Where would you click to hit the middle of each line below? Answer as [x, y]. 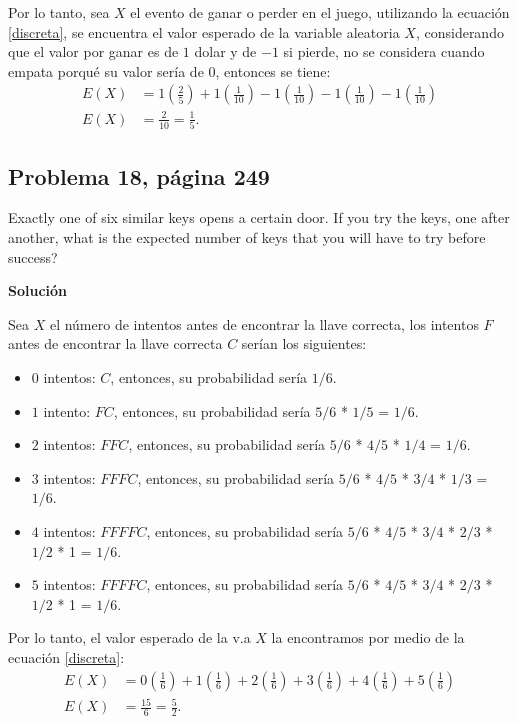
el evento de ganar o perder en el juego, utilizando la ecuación [320, 12]
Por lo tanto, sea [59, 12]
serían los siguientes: [304, 343]
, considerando [459, 31]
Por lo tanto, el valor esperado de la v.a [129, 637]
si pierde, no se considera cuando [384, 51]
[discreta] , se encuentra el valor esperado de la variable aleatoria [204, 31]
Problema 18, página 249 [139, 175]
